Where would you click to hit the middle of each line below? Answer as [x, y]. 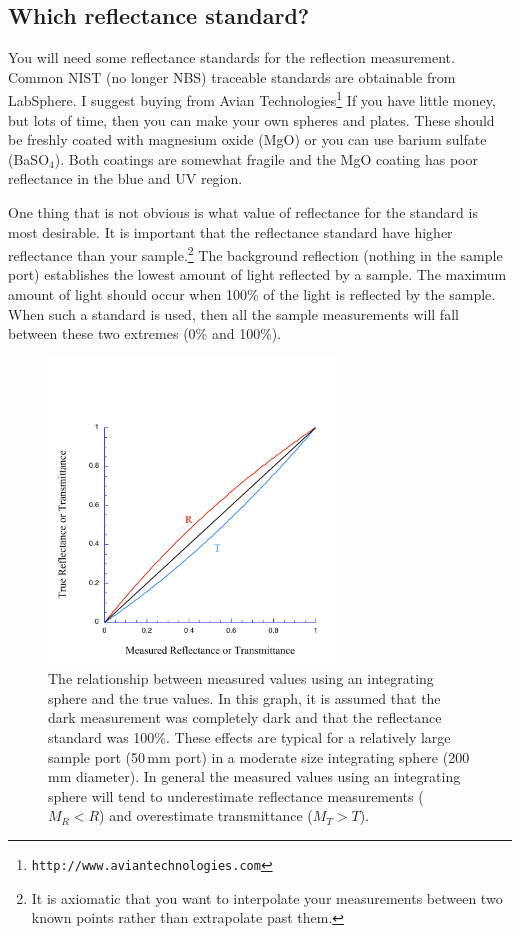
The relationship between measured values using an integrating [241, 678]
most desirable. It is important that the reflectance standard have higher [230, 231]
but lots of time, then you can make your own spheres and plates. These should [251, 119]
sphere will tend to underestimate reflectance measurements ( [236, 795]
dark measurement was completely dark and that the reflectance [245, 717]
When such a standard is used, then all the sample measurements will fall [233, 313]
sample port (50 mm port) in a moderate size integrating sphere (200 [259, 756]
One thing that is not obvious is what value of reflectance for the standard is [243, 212]
